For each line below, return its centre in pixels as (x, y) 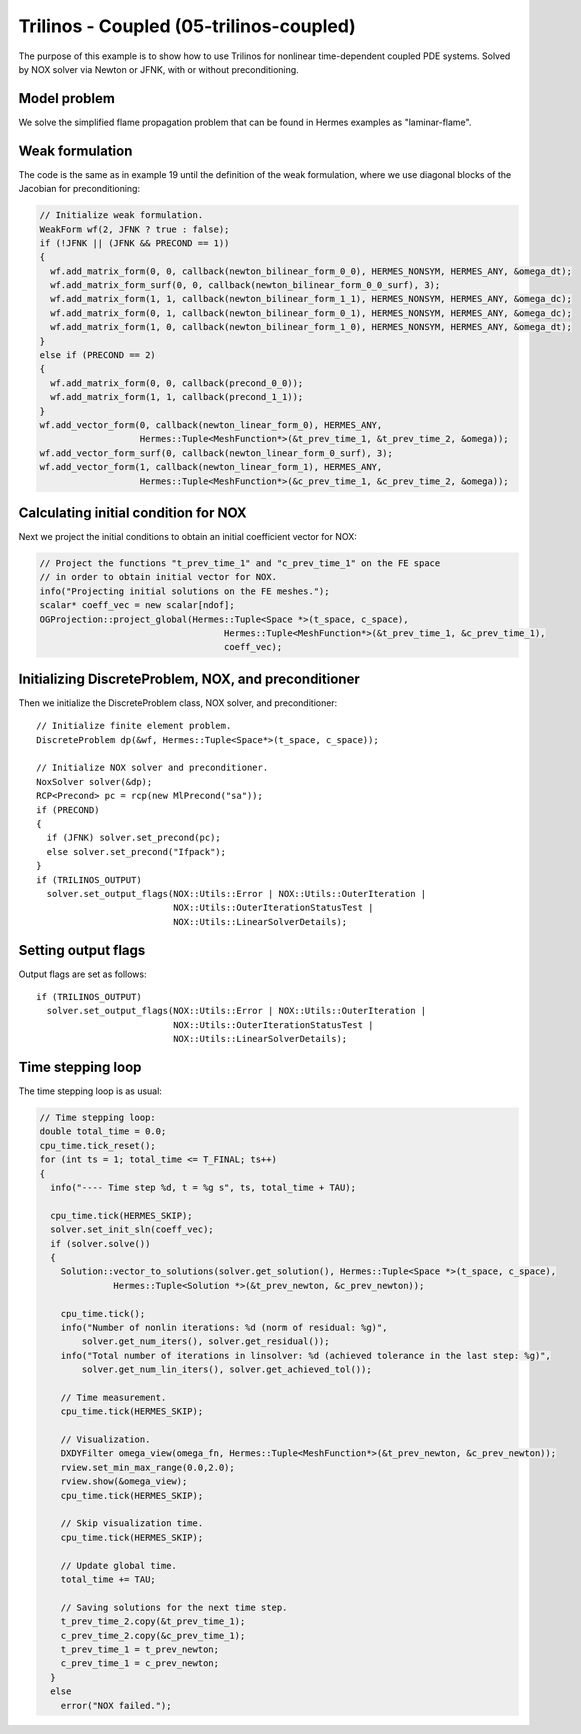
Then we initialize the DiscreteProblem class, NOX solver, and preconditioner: (178, 702)
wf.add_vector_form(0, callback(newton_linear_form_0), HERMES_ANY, (211, 424)
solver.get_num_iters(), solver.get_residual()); (205, 1341)
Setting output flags (82, 950)
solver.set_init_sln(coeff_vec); (132, 1229)
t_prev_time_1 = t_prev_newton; (140, 1649)
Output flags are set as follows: (82, 974)
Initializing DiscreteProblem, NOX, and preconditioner (189, 678)
